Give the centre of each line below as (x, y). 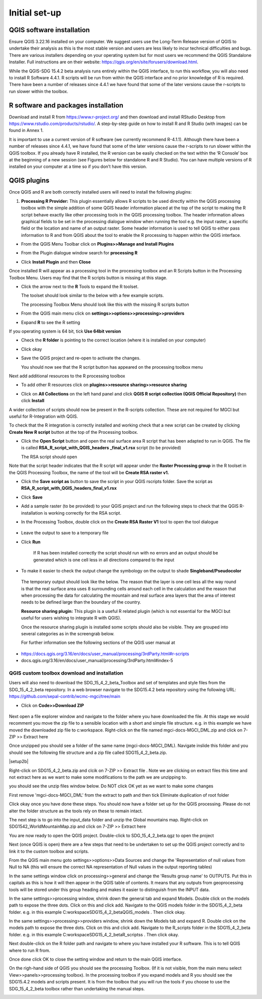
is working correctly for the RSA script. (82, 513)
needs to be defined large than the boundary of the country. (81, 602)
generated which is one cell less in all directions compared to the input (104, 560)
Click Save (32, 497)
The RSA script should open (49, 457)
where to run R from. (30, 950)
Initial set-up (35, 13)
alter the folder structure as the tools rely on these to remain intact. (76, 811)
